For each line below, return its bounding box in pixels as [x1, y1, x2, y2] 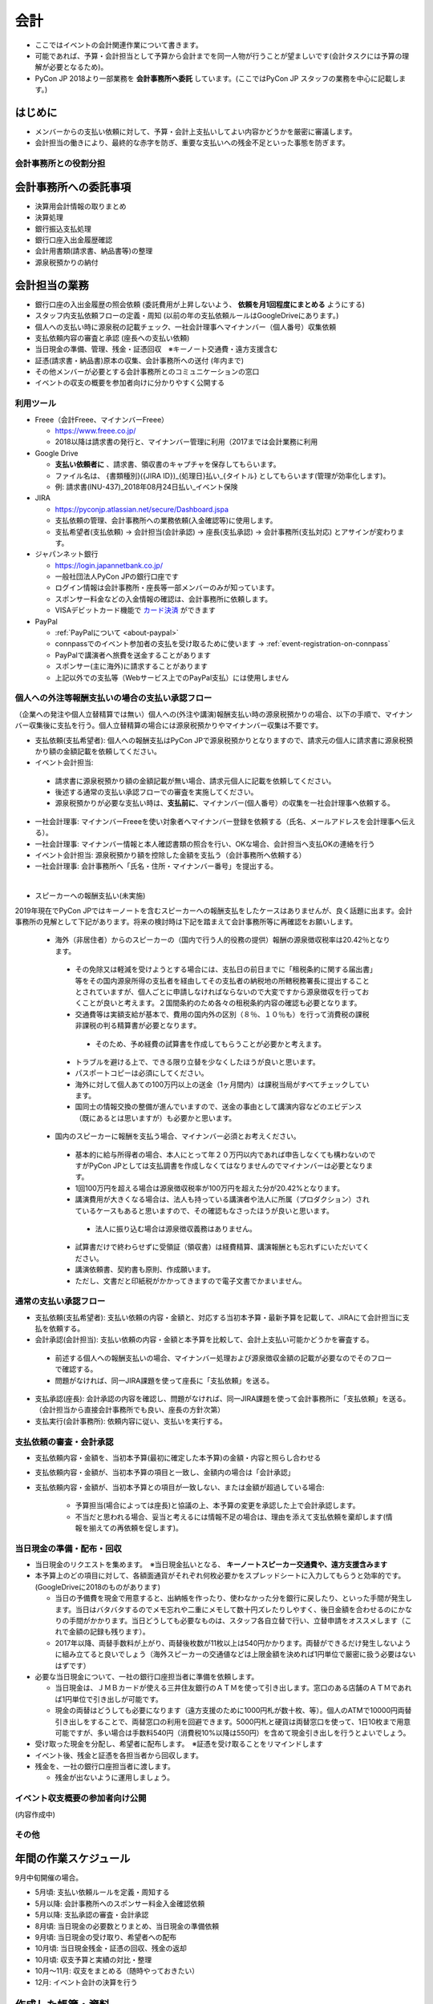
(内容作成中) [14, 1809, 56, 1819]
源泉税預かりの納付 [34, 257, 99, 267]
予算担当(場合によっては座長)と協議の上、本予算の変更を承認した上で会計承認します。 [75, 1501, 360, 1510]
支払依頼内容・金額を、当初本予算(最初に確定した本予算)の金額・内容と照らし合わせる [34, 1452, 322, 1462]
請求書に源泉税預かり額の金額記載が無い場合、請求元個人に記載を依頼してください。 [55, 776, 336, 786]
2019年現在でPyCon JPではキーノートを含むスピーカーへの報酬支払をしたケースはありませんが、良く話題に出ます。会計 [14, 906, 413, 915]
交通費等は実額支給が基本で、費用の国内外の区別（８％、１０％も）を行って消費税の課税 [75, 1009, 370, 1019]
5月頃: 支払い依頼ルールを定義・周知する [34, 1888, 170, 1897]
